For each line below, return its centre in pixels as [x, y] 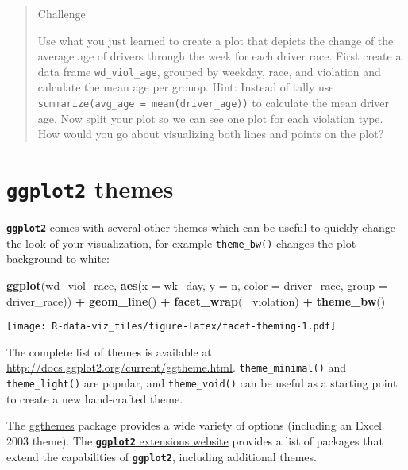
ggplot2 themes [90, 189]
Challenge [62, 13]
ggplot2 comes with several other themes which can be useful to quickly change [201, 227]
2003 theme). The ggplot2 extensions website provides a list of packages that [195, 440]
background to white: [58, 258]
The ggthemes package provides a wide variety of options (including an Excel [194, 425]
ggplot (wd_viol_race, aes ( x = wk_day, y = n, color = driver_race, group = [197, 285]
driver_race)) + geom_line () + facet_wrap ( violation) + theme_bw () [196, 300]
